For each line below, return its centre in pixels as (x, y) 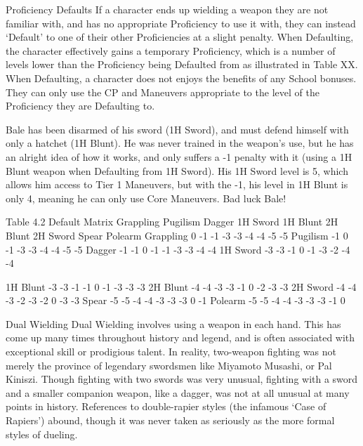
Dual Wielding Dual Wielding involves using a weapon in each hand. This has (173, 323)
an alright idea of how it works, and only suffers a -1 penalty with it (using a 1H (179, 156)
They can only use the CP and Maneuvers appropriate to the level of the (163, 92)
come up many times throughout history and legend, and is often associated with (180, 337)
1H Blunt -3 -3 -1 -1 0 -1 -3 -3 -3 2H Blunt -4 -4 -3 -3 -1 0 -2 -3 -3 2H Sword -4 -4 (181, 286)
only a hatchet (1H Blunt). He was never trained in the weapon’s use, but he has (180, 143)
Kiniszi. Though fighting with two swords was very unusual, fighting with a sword (182, 379)
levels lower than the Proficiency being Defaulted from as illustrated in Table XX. (182, 64)
